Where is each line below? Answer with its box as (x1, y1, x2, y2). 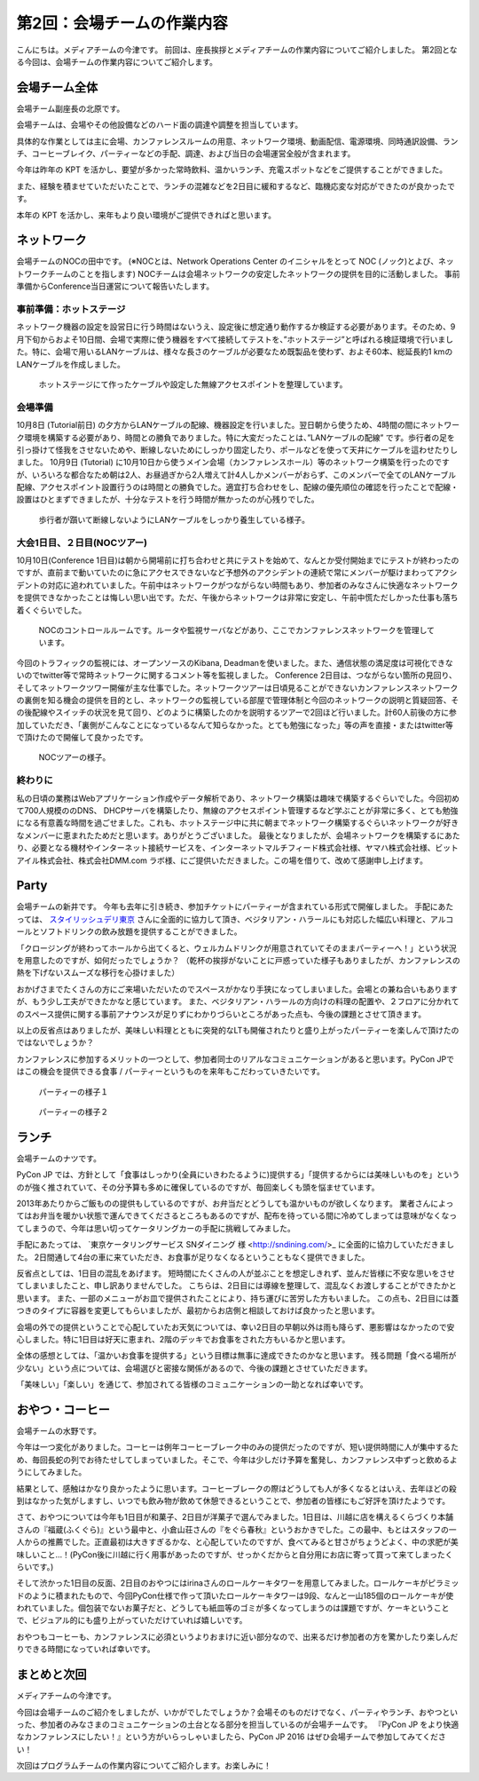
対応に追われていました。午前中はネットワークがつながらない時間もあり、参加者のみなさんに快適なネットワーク (47, 580, 459, 590)
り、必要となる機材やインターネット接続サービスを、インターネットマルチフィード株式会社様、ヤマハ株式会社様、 (16, 843, 436, 853)
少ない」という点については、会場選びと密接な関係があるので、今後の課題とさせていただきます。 (16, 1363, 373, 1373)
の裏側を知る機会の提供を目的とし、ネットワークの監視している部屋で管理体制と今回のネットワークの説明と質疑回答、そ (16, 694, 459, 705)
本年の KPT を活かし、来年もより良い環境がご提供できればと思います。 (16, 210, 277, 220)
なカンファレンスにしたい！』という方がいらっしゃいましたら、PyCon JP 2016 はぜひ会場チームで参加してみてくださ (16, 1731, 447, 1742)
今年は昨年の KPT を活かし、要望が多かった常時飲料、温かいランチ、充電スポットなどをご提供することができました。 (16, 164, 448, 175)
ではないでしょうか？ (16, 1037, 95, 1048)
